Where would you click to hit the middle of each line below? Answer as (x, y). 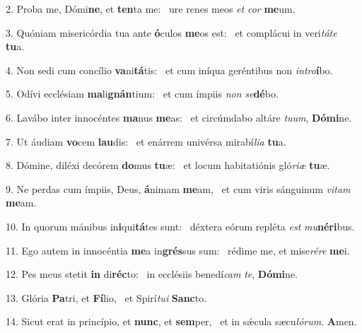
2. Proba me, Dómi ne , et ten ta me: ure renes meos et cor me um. (151, 8)
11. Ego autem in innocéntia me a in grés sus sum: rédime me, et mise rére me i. (178, 250)
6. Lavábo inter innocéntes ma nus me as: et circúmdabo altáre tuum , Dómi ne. (179, 117)
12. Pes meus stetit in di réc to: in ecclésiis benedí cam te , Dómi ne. (152, 274)
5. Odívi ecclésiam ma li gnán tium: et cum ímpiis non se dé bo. (142, 94)
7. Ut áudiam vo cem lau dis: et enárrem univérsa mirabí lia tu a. (146, 141)
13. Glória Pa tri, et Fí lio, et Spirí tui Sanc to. (106, 297)
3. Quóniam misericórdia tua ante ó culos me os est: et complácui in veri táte (171, 32)
